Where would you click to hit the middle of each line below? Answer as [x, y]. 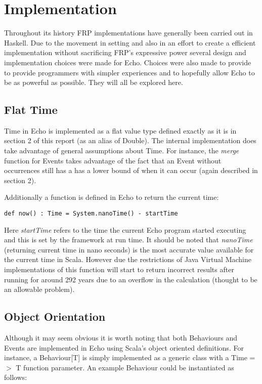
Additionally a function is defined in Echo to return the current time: [112, 197]
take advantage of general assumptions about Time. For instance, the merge [122, 151]
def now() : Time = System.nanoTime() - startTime [91, 214]
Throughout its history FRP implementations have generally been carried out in [128, 33]
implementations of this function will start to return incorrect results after [119, 269]
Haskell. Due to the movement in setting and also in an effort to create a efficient [130, 42]
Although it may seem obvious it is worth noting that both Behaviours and [121, 338]
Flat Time [31, 110]
